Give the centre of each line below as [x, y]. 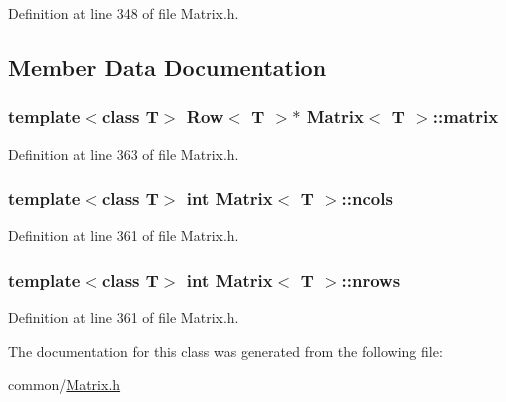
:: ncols [367, 198]
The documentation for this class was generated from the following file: [225, 350]
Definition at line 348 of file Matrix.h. [123, 13]
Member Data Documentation [167, 66]
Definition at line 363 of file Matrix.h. [123, 153]
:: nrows [371, 279]
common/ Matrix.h [64, 384]
